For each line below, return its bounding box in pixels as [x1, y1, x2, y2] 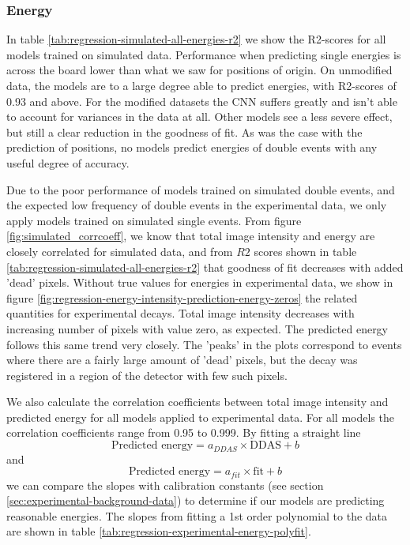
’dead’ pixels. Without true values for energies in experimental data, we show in [6, 274, 393, 291]
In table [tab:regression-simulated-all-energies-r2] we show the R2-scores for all [6, 31, 386, 47]
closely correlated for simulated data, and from [6, 242, 233, 259]
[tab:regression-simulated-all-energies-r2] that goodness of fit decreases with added [6, 258, 404, 275]
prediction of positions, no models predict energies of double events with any [6, 139, 378, 156]
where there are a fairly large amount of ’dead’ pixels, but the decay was [6, 351, 358, 368]
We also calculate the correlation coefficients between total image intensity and [6, 393, 389, 410]
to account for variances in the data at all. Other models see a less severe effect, [6, 108, 393, 125]
